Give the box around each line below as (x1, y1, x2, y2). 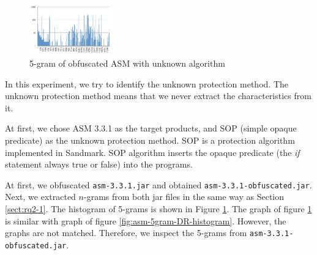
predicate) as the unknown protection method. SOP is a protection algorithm (5, 133, 295, 146)
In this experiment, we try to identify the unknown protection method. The (5, 77, 288, 90)
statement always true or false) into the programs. (5, 158, 193, 171)
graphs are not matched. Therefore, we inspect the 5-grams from (5, 226, 247, 239)
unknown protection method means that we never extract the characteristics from (5, 89, 311, 102)
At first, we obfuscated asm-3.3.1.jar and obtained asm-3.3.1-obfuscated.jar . (5, 178, 312, 191)
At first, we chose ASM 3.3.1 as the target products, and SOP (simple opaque (5, 122, 297, 135)
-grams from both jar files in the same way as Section (83, 190, 285, 203)
